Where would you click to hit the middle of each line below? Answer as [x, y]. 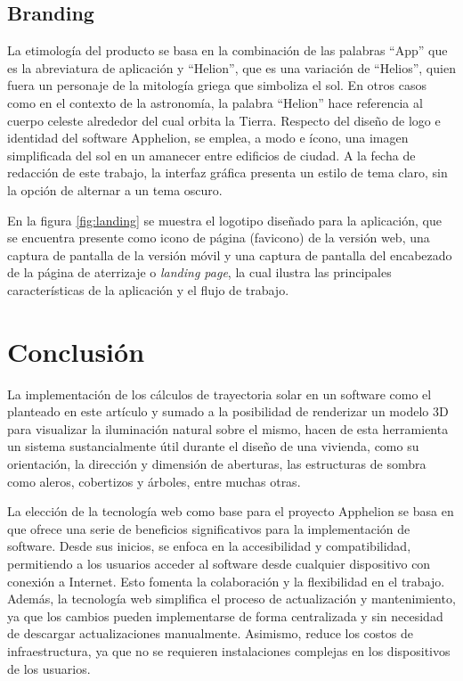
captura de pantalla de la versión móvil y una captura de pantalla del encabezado [230, 254]
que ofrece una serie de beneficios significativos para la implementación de [209, 528]
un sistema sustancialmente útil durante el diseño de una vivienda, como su [213, 446]
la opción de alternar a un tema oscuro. [115, 189]
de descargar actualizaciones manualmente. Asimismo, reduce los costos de [210, 633]
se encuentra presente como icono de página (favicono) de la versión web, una [219, 238]
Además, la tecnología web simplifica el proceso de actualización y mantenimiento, [231, 599]
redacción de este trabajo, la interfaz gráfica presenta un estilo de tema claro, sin [227, 172]
